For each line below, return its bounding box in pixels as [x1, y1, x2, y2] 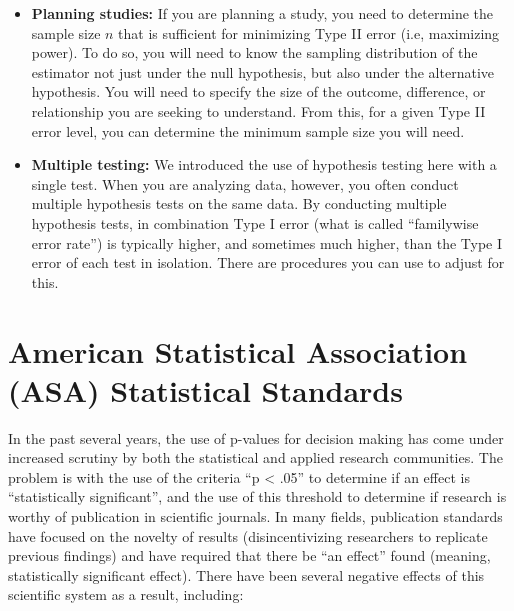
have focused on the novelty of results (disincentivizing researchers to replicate [8, 525, 488, 546]
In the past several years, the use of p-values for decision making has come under [8, 427, 504, 448]
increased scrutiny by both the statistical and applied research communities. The [8, 447, 503, 468]
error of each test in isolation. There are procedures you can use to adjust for [31, 252, 505, 273]
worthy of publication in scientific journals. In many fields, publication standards [8, 506, 503, 526]
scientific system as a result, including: [8, 584, 244, 605]
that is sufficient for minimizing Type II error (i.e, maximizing [118, 22, 500, 43]
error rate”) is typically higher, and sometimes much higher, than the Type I [31, 232, 503, 253]
